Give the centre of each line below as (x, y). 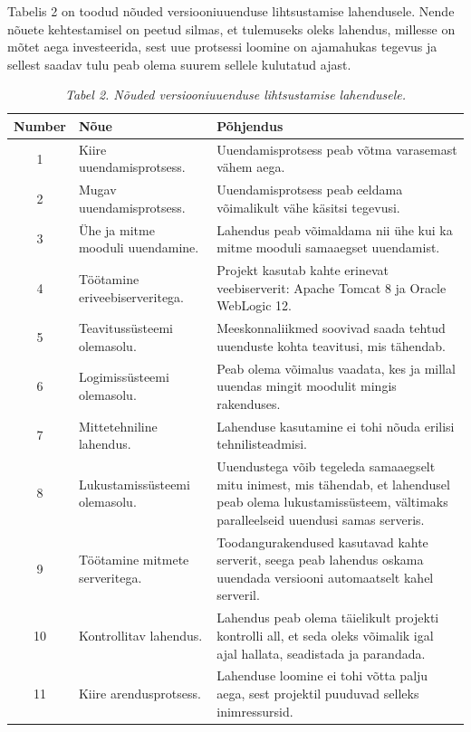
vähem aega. (251, 167)
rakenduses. (249, 403)
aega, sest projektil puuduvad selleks (318, 693)
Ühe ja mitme (116, 229)
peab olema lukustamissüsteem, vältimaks (332, 502)
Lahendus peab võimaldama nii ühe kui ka (335, 229)
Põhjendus (250, 125)
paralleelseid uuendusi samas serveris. (321, 519)
